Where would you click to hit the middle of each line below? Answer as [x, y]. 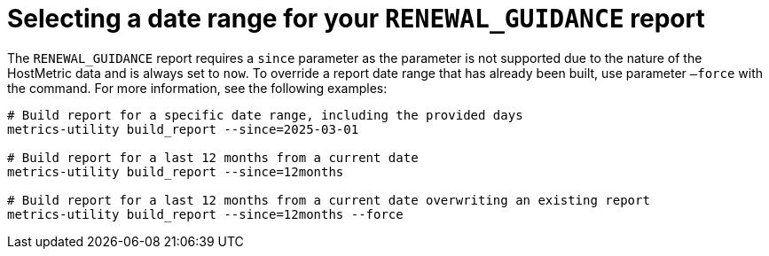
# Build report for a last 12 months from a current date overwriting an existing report [329, 200]
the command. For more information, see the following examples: [197, 88]
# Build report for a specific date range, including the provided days [265, 115]
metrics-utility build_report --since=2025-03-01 [183, 129]
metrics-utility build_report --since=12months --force [205, 214]
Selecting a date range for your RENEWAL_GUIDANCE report [356, 19]
